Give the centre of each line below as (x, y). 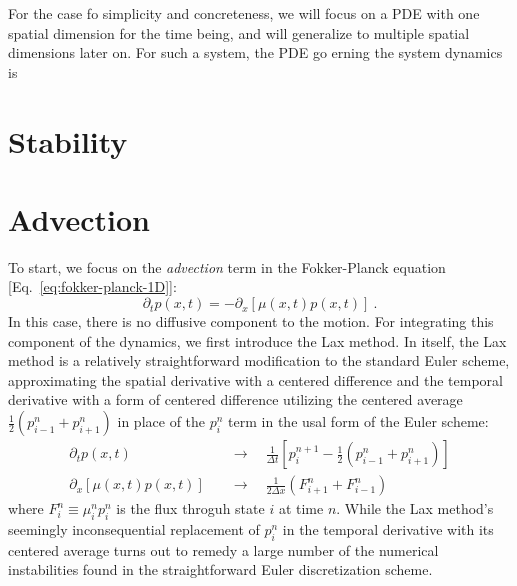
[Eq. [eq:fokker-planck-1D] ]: (92, 286)
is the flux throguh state (190, 508)
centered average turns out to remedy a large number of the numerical (223, 549)
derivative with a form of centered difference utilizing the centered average (235, 399)
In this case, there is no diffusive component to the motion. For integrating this (251, 321)
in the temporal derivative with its (388, 528)
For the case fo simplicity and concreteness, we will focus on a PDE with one (244, 13)
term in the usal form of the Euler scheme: (358, 421)
